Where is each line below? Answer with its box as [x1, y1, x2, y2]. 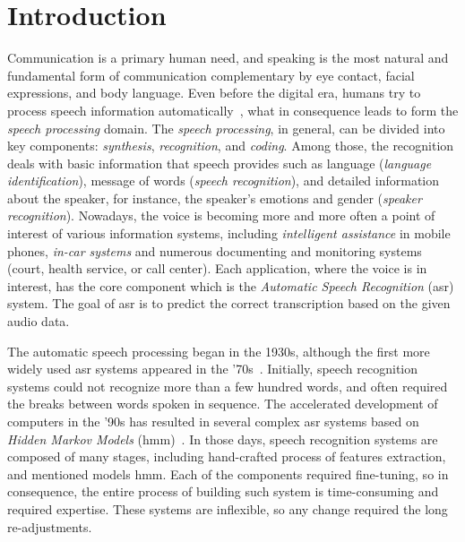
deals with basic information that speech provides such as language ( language [7, 153, 432, 172]
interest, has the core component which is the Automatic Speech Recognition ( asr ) [7, 276, 454, 295]
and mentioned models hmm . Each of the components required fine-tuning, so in [7, 464, 449, 483]
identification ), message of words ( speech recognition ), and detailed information [7, 171, 440, 190]
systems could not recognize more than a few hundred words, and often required [7, 376, 448, 395]
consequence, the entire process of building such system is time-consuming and [7, 482, 439, 501]
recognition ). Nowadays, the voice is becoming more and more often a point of [7, 206, 435, 225]
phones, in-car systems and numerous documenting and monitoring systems [7, 241, 422, 260]
